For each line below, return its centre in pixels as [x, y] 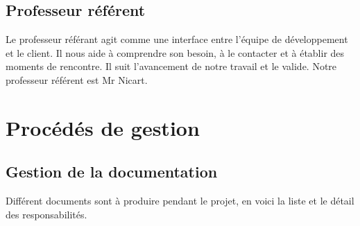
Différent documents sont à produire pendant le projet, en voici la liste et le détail [180, 201]
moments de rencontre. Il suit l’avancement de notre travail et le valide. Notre [171, 66]
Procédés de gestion [103, 127]
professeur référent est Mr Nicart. [77, 79]
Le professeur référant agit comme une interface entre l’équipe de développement [177, 39]
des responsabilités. [46, 214]
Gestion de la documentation [112, 172]
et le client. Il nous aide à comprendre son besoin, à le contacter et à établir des [175, 52]
